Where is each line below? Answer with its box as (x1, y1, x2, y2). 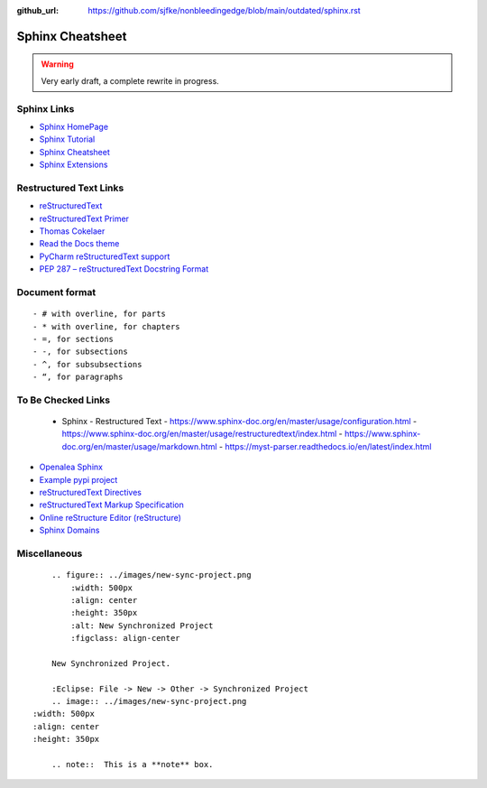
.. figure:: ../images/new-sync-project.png (51, 570, 252, 580)
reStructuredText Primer (39, 213, 130, 224)
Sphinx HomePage (39, 121, 108, 132)
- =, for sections (32, 334, 115, 344)
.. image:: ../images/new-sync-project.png (51, 696, 247, 707)
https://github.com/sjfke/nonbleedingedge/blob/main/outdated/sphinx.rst (87, 5, 361, 15)
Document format (16, 285, 96, 298)
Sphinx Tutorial (39, 134, 96, 144)
